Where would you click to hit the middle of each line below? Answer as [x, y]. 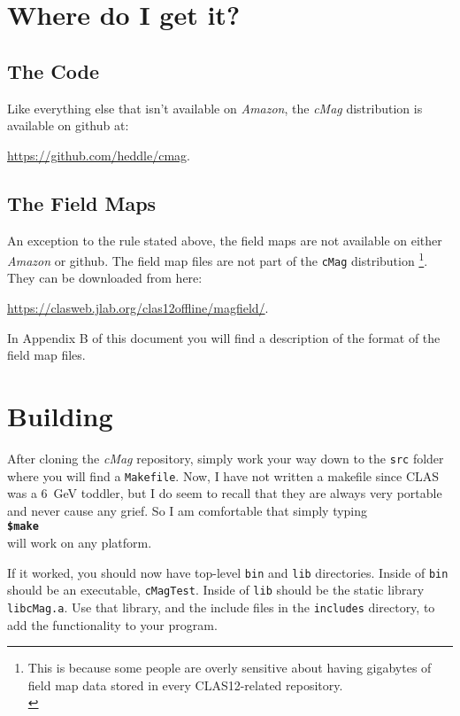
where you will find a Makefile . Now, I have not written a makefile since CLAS [223, 475]
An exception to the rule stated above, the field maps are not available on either [225, 240]
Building [60, 416]
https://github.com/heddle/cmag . [99, 155]
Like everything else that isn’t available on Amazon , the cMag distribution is [215, 108]
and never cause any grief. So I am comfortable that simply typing [188, 510]
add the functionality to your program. [112, 624]
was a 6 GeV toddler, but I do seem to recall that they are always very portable [225, 493]
